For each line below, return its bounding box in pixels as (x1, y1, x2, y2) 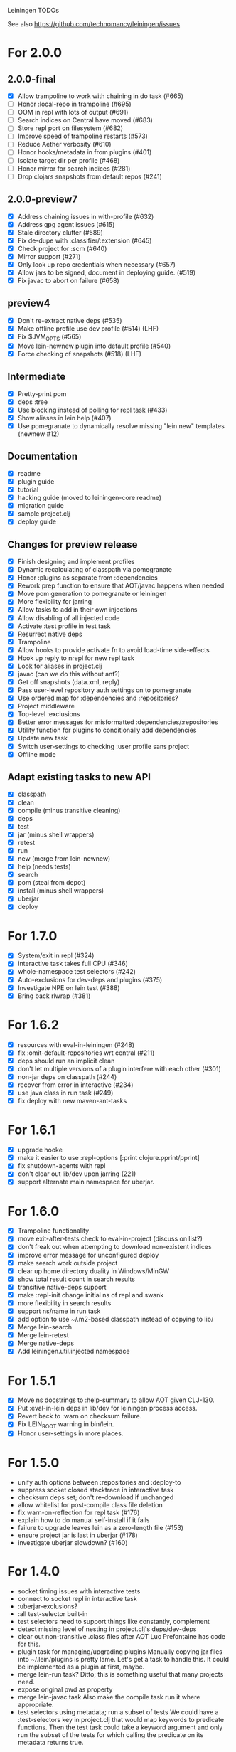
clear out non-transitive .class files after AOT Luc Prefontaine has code (17, 1632, 226, 1641)
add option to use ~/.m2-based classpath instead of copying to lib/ (17, 1315, 214, 1324)
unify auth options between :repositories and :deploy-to (17, 1478, 181, 1487)
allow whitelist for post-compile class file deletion (17, 1501, 163, 1509)
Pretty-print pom (17, 389, 67, 398)
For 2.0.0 (7, 45, 63, 61)
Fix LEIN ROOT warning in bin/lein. (17, 1420, 114, 1430)
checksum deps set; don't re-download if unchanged (17, 1493, 174, 1502)
